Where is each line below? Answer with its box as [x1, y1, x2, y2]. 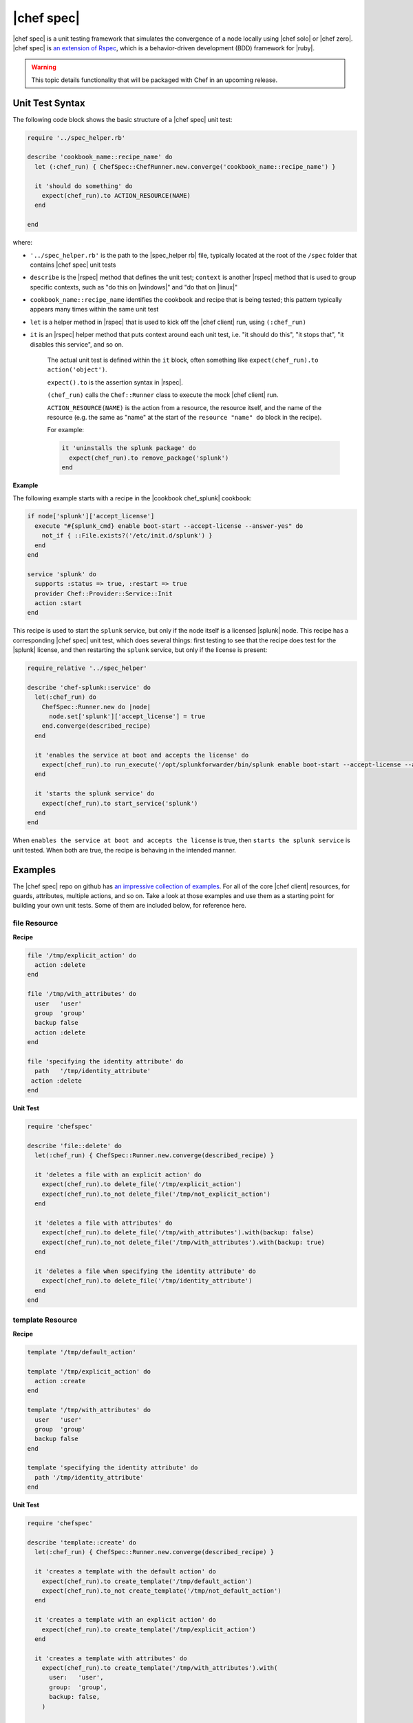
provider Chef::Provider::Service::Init [34, 589, 173, 598]
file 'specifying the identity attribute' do [27, 1057, 184, 1065]
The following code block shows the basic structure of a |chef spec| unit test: [12, 115, 233, 123]
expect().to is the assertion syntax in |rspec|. [47, 378, 184, 386]
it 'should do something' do [34, 182, 134, 190]
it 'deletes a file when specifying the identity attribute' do [34, 1267, 256, 1275]
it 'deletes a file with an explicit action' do [34, 1170, 202, 1179]
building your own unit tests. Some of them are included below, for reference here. [12, 901, 247, 910]
